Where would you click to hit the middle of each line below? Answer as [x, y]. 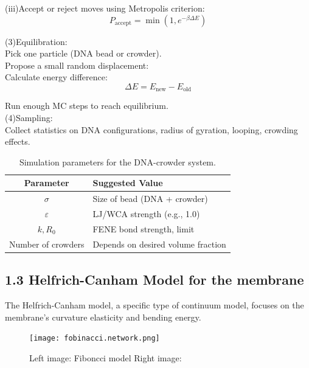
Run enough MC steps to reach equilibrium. [87, 106]
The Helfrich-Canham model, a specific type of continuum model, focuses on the [154, 305]
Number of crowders [47, 244]
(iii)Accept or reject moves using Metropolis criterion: [105, 8]
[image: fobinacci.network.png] [95, 338]
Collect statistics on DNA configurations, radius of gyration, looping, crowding [151, 129]
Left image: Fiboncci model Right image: [106, 357]
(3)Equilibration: [36, 41]
